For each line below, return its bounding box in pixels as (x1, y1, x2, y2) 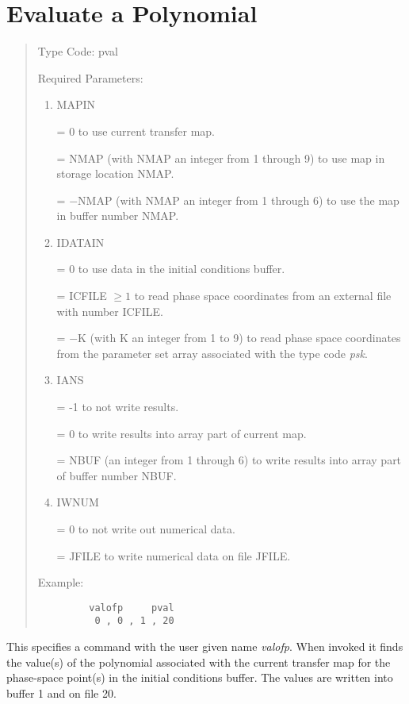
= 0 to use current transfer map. (56, 122, 216, 139)
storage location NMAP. (56, 165, 174, 182)
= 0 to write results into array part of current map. (56, 425, 307, 441)
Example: (37, 574, 84, 591)
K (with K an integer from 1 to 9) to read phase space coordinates (78, 329, 401, 346)
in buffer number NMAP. (56, 207, 179, 224)
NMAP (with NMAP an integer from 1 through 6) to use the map (78, 191, 399, 208)
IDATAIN (56, 233, 105, 250)
